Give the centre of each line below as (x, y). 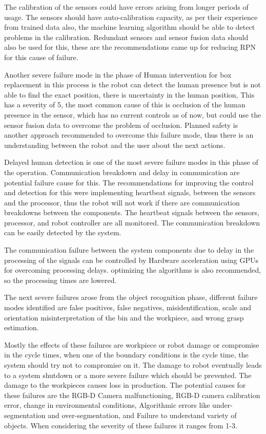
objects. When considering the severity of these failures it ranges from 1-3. (121, 425)
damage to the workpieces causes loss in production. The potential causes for (125, 385)
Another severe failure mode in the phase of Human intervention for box (118, 74)
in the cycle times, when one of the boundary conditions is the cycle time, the (126, 355)
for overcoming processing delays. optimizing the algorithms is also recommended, (133, 270)
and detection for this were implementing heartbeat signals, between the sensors (130, 192)
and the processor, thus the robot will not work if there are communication (122, 202)
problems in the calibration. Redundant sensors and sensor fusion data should (126, 37)
